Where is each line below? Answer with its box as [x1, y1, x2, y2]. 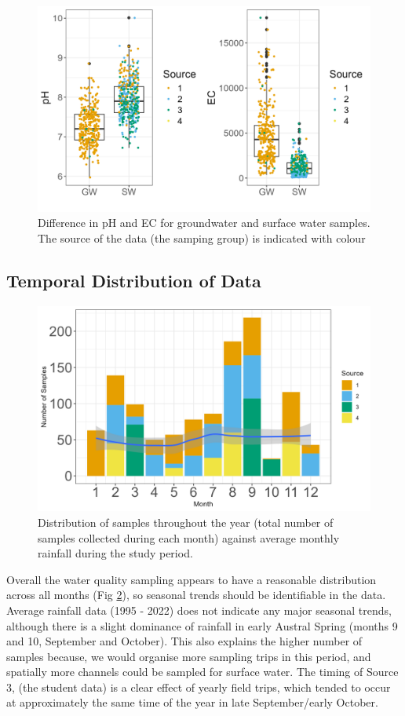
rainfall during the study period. [38, 545, 193, 561]
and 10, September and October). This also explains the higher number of [6, 633, 363, 649]
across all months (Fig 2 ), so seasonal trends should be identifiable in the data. [6, 586, 386, 603]
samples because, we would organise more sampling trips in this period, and [6, 648, 371, 664]
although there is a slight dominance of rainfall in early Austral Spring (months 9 [6, 617, 398, 634]
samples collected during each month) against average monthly [38, 529, 340, 546]
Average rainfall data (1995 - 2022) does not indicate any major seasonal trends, [6, 601, 392, 618]
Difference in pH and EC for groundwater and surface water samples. [38, 214, 370, 231]
